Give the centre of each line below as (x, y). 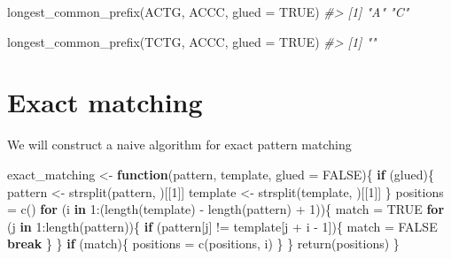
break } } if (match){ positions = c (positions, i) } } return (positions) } (203, 244)
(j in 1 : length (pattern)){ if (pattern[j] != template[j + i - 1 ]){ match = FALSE (222, 226)
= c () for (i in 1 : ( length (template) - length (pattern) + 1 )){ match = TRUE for (226, 209)
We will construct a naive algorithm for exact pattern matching (179, 145)
